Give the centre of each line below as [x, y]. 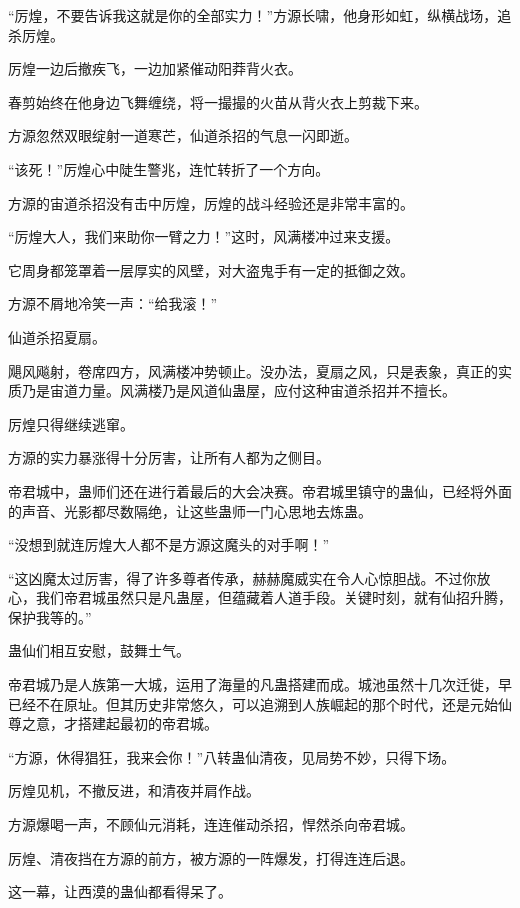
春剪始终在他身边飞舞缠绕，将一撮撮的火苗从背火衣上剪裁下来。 [218, 101]
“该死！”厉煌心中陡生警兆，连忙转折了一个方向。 [169, 168]
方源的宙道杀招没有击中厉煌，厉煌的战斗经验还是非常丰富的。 [211, 202]
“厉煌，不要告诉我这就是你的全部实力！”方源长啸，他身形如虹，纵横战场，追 [260, 15]
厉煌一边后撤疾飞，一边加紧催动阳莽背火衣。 [155, 68]
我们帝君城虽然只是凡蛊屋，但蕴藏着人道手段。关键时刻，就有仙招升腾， [273, 597]
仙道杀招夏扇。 [57, 336]
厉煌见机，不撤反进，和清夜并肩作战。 [134, 790]
